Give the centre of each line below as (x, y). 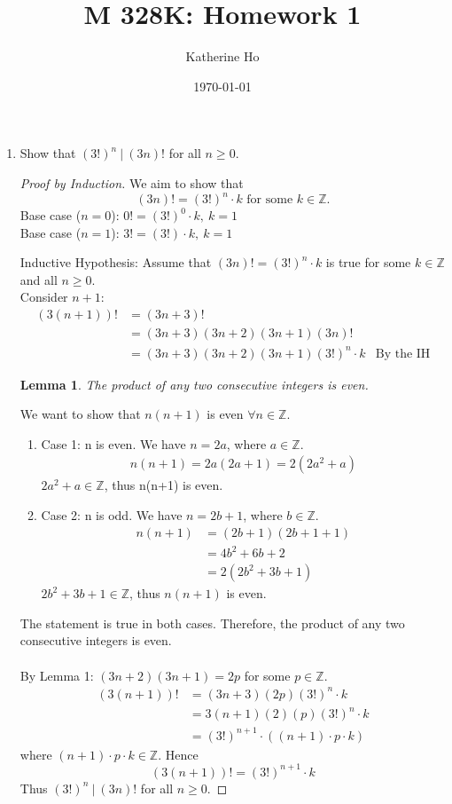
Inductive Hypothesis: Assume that (116, 262)
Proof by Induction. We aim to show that (132, 182)
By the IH (403, 354)
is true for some (368, 262)
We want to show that (80, 414)
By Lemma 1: (57, 675)
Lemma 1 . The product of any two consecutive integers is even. (194, 384)
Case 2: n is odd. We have (112, 514)
